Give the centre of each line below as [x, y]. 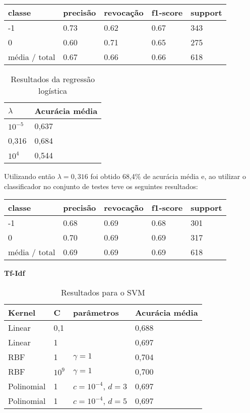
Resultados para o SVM [103, 292]
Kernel [22, 312]
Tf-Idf [15, 273]
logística [53, 91]
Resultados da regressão [53, 79]
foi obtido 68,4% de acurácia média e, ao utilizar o [168, 176]
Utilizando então [30, 176]
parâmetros [96, 312]
